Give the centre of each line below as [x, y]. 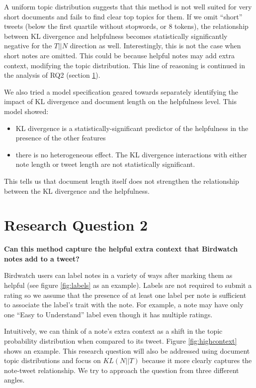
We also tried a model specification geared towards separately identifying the [121, 91]
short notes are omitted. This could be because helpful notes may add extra [120, 55]
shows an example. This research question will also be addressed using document [127, 350]
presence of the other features [61, 138]
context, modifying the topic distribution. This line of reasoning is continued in [125, 65]
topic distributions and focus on [52, 360]
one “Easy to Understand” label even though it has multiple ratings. [108, 314]
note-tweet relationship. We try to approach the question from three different [122, 370]
